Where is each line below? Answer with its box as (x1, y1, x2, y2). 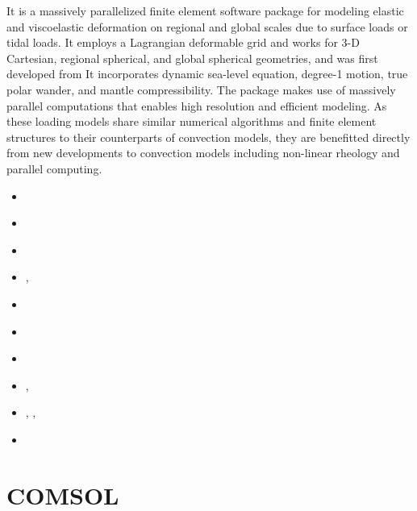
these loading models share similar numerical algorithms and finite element (6, 113, 377, 130)
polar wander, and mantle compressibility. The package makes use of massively (6, 81, 396, 98)
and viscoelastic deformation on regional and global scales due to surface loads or (6, 18, 408, 35)
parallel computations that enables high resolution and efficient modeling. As (6, 97, 387, 114)
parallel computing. (6, 160, 102, 177)
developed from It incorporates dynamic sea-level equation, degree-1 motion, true (6, 65, 408, 82)
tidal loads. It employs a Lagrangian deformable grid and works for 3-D (6, 34, 360, 51)
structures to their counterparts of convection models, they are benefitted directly (6, 128, 411, 145)
